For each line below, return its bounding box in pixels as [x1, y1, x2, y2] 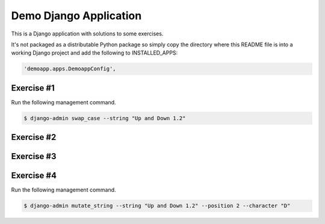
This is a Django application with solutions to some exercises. [11, 30, 164, 37]
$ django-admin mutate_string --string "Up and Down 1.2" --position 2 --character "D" [23, 202, 291, 210]
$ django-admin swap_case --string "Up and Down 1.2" [23, 115, 186, 121]
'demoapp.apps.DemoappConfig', [23, 65, 117, 72]
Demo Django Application [11, 9, 142, 22]
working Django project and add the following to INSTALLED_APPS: [11, 49, 178, 56]
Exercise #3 [11, 151, 57, 162]
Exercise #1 [11, 83, 55, 93]
